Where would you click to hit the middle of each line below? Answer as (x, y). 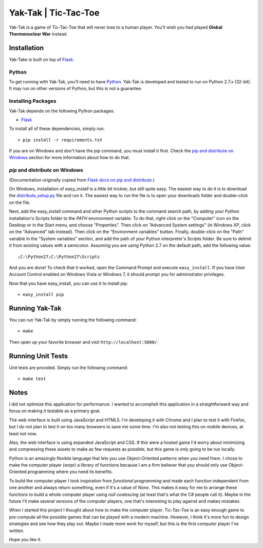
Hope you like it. (25, 539)
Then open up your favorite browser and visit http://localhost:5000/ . (84, 342)
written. (17, 530)
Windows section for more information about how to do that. (69, 158)
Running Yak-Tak (35, 308)
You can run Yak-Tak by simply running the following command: (73, 320)
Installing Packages (33, 101)
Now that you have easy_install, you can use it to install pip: (69, 283)
